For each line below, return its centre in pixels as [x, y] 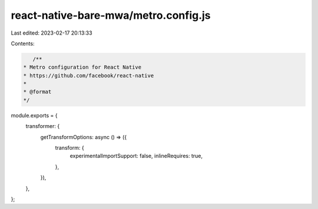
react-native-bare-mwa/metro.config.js [111, 15]
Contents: [23, 43]
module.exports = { [34, 115]
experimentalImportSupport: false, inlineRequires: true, [136, 156]
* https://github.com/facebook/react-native [89, 75]
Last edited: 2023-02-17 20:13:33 [52, 33]
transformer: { [43, 126]
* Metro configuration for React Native [82, 67]
